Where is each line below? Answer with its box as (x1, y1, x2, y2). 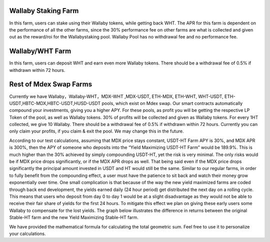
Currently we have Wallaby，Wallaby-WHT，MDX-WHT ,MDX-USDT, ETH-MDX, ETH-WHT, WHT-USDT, (9, 93, 223, 99)
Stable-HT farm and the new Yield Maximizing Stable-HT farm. (9, 214, 138, 220)
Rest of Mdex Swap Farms (9, 80, 92, 88)
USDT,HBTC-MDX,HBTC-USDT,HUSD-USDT (9, 100, 101, 106)
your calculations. (9, 230, 46, 236)
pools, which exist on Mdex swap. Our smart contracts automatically (101, 100, 243, 106)
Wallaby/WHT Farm (9, 47, 71, 55)
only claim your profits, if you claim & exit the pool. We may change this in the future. (9, 128, 184, 134)
